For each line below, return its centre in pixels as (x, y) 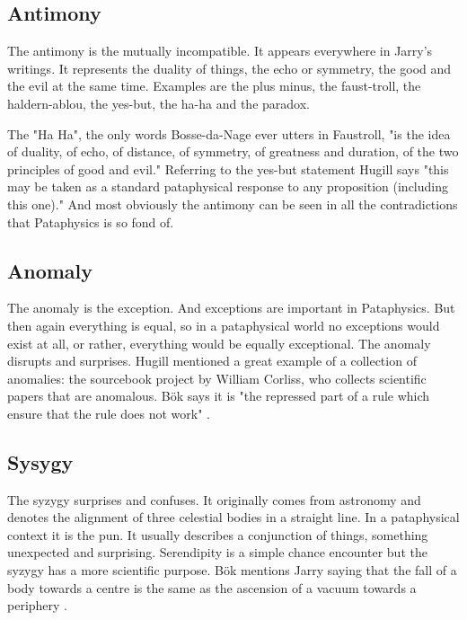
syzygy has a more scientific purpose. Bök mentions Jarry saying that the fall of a (232, 570)
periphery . (38, 605)
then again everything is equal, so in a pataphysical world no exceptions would (224, 325)
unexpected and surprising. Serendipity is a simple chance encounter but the (217, 552)
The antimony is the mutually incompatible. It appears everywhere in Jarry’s (220, 51)
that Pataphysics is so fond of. (91, 221)
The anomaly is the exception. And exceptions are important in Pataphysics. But (231, 308)
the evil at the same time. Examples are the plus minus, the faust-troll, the (214, 86)
